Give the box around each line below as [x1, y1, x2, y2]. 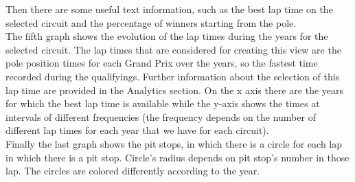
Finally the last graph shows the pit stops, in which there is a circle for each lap [5, 136, 343, 150]
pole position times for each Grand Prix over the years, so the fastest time [5, 56, 318, 70]
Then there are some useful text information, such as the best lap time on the [5, 2, 333, 16]
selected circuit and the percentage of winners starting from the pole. [5, 15, 297, 30]
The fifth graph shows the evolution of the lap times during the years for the [5, 29, 328, 43]
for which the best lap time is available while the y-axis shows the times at [5, 96, 320, 111]
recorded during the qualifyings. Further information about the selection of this [5, 69, 340, 83]
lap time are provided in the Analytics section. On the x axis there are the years [5, 82, 344, 97]
